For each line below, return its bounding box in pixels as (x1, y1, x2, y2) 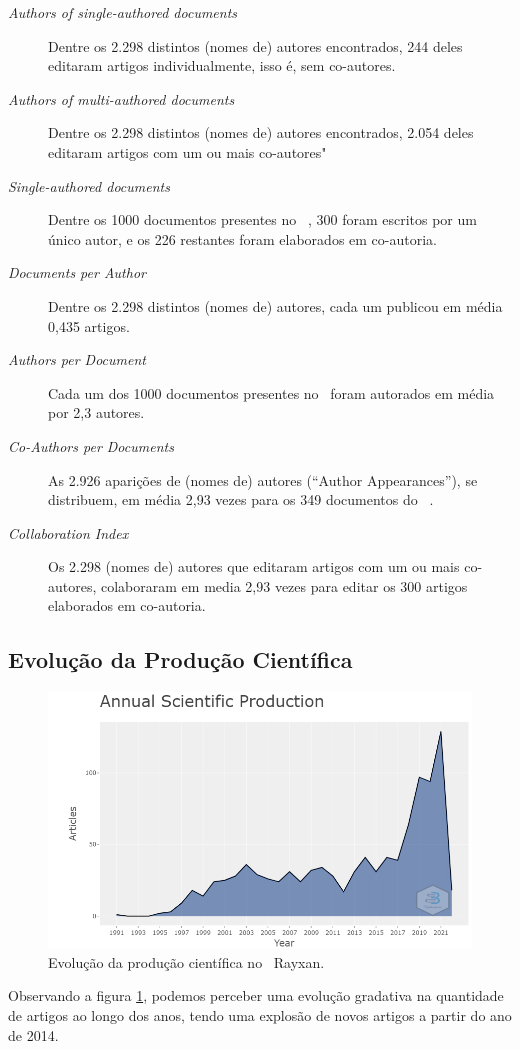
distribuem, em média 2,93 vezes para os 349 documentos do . (48, 489, 434, 510)
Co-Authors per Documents (8, 435, 174, 456)
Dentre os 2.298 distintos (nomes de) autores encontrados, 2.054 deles (48, 122, 474, 143)
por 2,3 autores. (48, 402, 145, 423)
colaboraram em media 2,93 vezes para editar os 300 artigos (101, 575, 468, 596)
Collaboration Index (8, 522, 129, 543)
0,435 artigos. (48, 315, 130, 336)
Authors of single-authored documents (8, 2, 238, 22)
